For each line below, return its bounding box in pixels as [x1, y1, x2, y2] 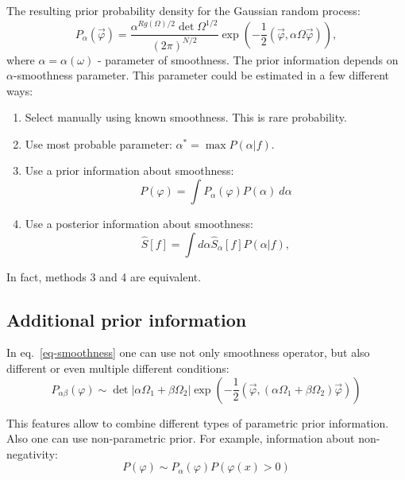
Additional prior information [6, 307, 247, 331]
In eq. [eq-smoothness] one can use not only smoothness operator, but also [6, 344, 370, 361]
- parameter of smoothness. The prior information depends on [97, 51, 399, 68]
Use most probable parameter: [25, 135, 172, 152]
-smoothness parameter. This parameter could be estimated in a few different [13, 67, 389, 83]
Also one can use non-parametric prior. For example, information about [6, 430, 355, 447]
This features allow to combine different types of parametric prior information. [6, 414, 389, 431]
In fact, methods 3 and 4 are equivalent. [6, 268, 202, 285]
